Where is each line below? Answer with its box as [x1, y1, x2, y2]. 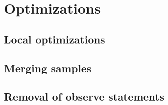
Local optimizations [4, 31, 105, 46]
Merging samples [4, 60, 92, 75]
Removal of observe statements [4, 89, 165, 104]
